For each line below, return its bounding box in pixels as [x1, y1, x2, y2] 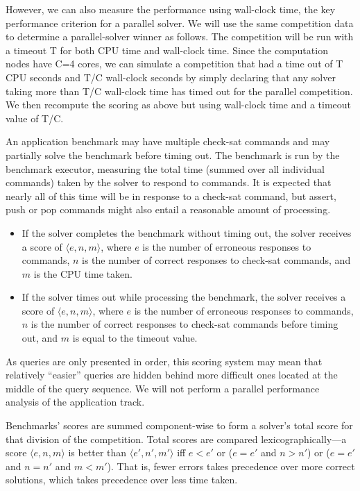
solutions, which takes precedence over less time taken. [6, 472, 238, 487]
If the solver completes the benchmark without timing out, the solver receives [22, 225, 352, 240]
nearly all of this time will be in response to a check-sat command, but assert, [6, 188, 336, 203]
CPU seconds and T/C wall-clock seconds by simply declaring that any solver [6, 69, 336, 84]
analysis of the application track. [6, 394, 145, 409]
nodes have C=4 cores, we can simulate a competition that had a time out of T [6, 56, 343, 71]
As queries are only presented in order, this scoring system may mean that [6, 353, 323, 368]
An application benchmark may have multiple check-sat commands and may [6, 134, 330, 149]
